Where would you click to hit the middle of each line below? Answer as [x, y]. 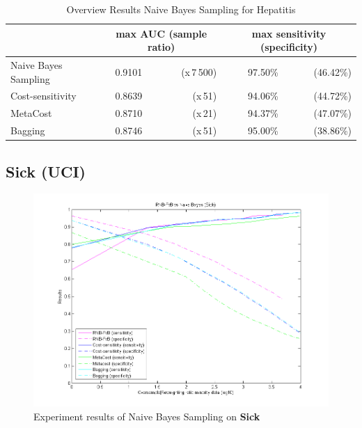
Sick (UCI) [46, 171]
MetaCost [31, 113]
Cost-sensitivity [44, 96]
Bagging [28, 130]
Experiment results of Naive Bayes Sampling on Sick [147, 416]
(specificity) [289, 47]
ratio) [161, 47]
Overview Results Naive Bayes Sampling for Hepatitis [181, 9]
